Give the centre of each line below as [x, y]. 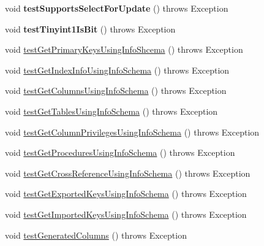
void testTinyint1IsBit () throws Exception [90, 29]
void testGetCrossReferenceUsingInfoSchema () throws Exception [128, 173]
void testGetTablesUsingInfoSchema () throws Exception [111, 111]
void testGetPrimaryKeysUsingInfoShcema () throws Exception [124, 49]
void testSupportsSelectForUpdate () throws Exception [117, 8]
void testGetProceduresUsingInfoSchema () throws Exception [120, 152]
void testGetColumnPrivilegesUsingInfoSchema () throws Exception [132, 132]
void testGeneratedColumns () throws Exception [96, 235]
